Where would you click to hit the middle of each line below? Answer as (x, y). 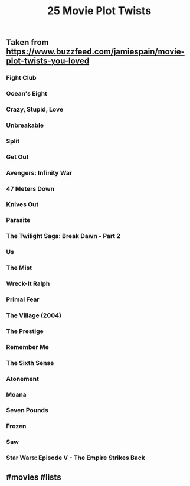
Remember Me (27, 347)
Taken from (27, 43)
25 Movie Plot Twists (99, 11)
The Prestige (25, 331)
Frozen (16, 426)
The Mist (19, 268)
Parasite (18, 220)
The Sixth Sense (30, 363)
